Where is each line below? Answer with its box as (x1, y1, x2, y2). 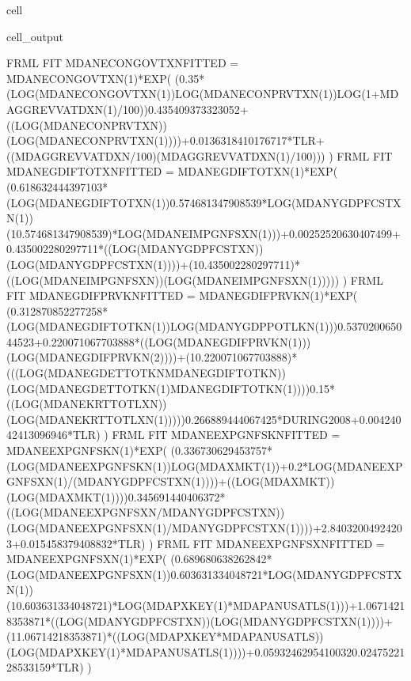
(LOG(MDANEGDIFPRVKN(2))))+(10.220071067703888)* (6, 349, 298, 365)
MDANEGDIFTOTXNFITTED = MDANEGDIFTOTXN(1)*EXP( (6, 163, 338, 180)
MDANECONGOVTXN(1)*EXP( (6, 70, 172, 86)
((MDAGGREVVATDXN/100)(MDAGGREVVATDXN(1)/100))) (6, 147, 325, 164)
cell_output (6, 28, 63, 44)
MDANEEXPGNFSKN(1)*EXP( (6, 442, 167, 459)
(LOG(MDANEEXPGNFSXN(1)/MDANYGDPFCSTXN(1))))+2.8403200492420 (6, 520, 402, 535)
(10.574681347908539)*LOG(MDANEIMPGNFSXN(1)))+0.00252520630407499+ (6, 225, 401, 241)
